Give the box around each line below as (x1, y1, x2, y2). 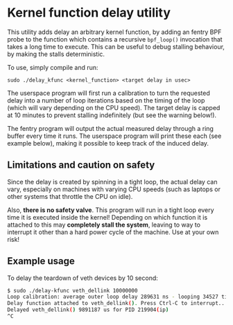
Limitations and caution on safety (7, 159, 155, 171)
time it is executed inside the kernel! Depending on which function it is (7, 213, 208, 221)
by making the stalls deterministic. (7, 50, 105, 58)
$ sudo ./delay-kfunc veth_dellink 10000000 (7, 287, 138, 294)
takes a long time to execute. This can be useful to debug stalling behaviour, (7, 42, 225, 51)
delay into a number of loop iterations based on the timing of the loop (7, 96, 205, 105)
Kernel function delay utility (7, 5, 171, 21)
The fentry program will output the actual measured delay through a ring (7, 124, 214, 132)
